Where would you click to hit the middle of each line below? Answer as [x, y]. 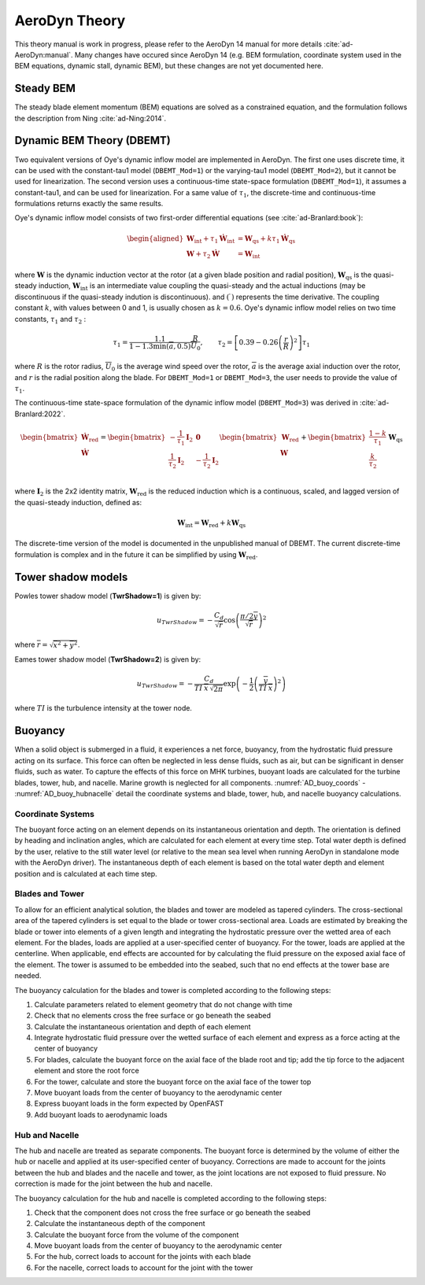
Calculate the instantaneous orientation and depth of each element [142, 1026]
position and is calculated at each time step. [86, 873]
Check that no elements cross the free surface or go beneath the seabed [153, 1016]
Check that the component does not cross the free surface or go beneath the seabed [172, 1213]
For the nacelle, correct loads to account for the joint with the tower [144, 1268]
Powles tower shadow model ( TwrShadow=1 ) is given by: [108, 596]
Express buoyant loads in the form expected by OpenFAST [129, 1104]
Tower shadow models [71, 577]
